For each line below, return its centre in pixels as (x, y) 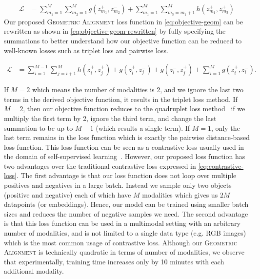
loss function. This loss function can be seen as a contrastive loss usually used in (124, 147)
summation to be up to (39, 128)
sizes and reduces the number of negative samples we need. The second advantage (126, 213)
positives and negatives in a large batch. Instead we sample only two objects (118, 185)
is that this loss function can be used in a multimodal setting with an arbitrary (122, 223)
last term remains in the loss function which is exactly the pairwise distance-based (127, 137)
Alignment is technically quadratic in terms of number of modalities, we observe (124, 252)
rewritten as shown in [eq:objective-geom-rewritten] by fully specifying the (115, 31)
